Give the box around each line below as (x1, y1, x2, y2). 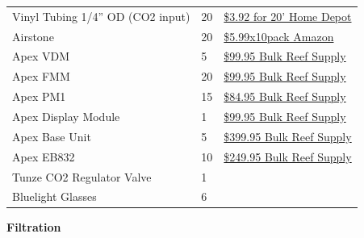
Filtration (6, 219, 61, 236)
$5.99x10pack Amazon (224, 27, 334, 44)
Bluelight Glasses (12, 188, 97, 205)
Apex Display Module (12, 107, 120, 124)
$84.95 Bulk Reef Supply (224, 88, 346, 105)
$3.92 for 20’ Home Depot (224, 7, 352, 24)
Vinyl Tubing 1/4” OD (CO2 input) (12, 7, 190, 24)
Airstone (12, 27, 54, 44)
